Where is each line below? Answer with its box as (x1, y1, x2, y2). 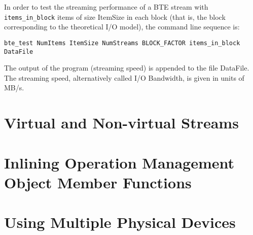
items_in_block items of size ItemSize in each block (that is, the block (4, 11, 226, 22)
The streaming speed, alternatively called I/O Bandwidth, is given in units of (4, 72, 244, 83)
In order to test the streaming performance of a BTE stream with (4, 2, 208, 12)
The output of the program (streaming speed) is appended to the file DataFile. (4, 62, 249, 73)
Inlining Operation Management (4, 152, 235, 173)
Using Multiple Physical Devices (4, 212, 236, 232)
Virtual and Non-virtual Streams (4, 112, 239, 133)
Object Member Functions (4, 172, 192, 192)
